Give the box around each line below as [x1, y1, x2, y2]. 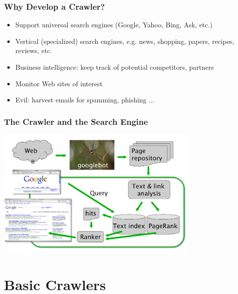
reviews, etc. [15, 45, 52, 56]
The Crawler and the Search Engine [4, 115, 148, 127]
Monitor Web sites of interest [15, 78, 103, 88]
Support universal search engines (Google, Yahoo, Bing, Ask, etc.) [15, 20, 213, 30]
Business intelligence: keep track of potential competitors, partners [15, 62, 214, 72]
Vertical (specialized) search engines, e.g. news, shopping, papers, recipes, [15, 36, 235, 46]
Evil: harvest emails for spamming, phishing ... [15, 95, 155, 105]
